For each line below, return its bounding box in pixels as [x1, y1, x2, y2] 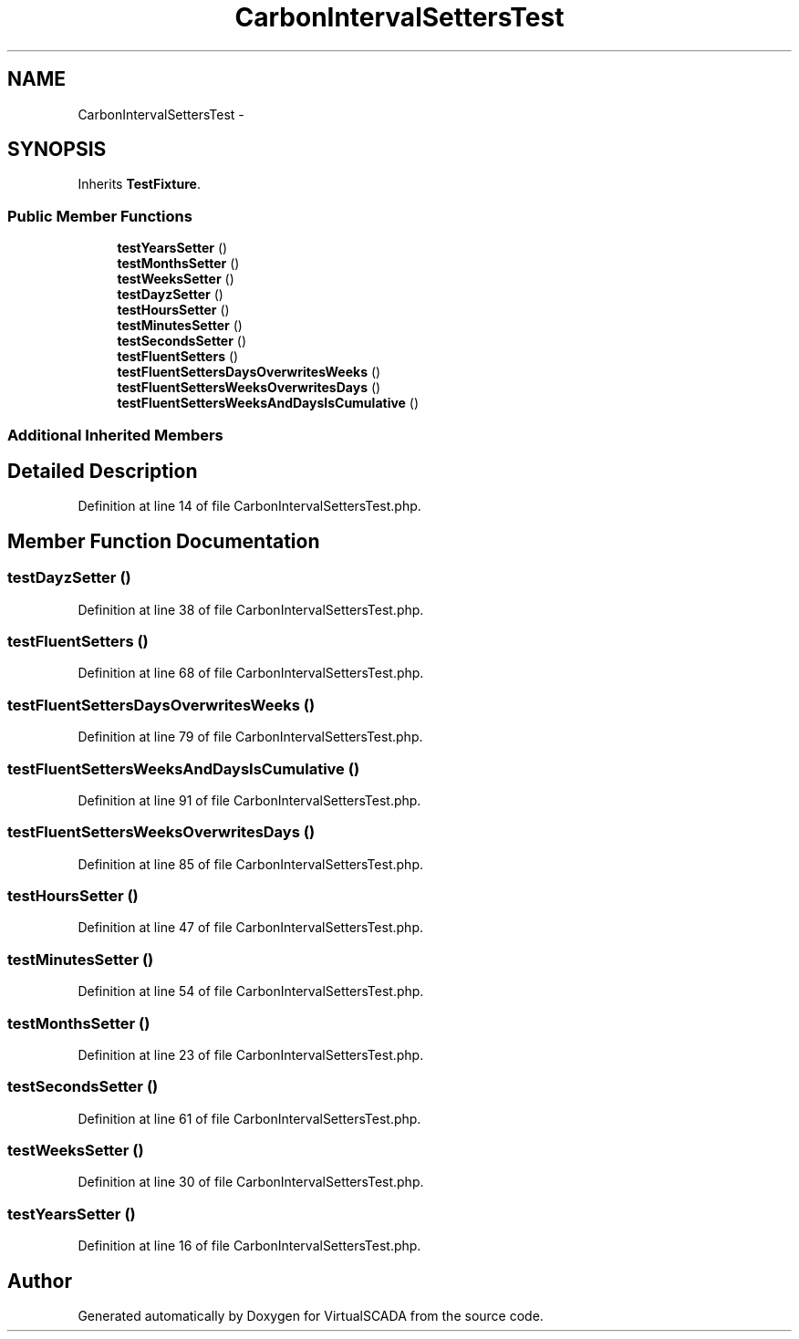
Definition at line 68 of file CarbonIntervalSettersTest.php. [78, 665, 424, 681]
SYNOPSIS [7, 138, 107, 161]
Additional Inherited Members [7, 425, 223, 444]
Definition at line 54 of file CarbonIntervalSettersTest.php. [78, 983, 424, 1000]
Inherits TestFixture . [78, 176, 201, 192]
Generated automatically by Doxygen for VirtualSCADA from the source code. [78, 1307, 544, 1323]
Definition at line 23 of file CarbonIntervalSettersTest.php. [78, 1046, 424, 1063]
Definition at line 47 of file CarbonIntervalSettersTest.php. [78, 919, 423, 936]
